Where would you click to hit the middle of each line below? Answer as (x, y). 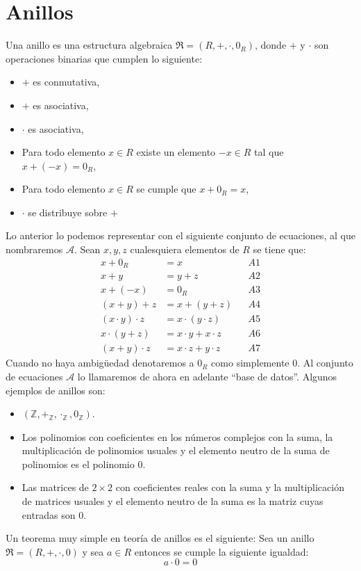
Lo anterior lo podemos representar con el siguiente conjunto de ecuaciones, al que (180, 235)
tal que (269, 152)
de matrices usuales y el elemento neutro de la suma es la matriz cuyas (173, 501)
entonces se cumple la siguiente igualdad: (221, 551)
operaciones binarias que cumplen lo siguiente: (104, 58)
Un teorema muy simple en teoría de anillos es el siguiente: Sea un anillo (160, 538)
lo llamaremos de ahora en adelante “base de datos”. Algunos (207, 376)
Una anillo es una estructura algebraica (89, 45)
